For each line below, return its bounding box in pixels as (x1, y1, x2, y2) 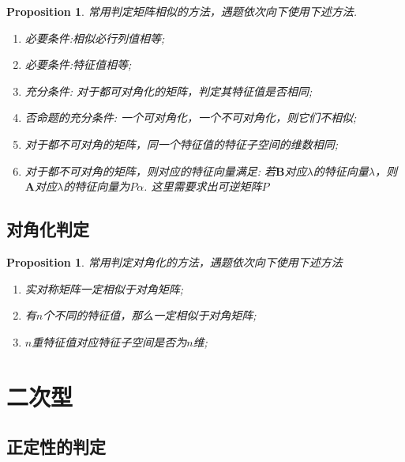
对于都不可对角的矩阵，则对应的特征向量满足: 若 (24, 162, 276, 179)
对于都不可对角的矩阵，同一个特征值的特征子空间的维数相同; (24, 135, 339, 152)
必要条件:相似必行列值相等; (24, 29, 165, 46)
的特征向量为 (63, 178, 130, 195)
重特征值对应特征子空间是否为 (32, 333, 187, 350)
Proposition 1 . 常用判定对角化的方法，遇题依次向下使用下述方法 (6, 253, 343, 270)
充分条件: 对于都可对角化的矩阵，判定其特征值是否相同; (24, 82, 313, 99)
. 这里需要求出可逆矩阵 (144, 178, 262, 195)
